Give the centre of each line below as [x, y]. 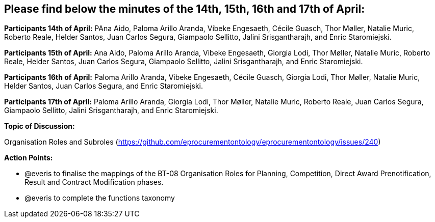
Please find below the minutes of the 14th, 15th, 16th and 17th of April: [185, 9]
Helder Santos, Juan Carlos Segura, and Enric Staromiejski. [104, 86]
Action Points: [29, 158]
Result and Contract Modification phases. [94, 182]
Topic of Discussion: [40, 126]
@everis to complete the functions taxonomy [100, 198]
